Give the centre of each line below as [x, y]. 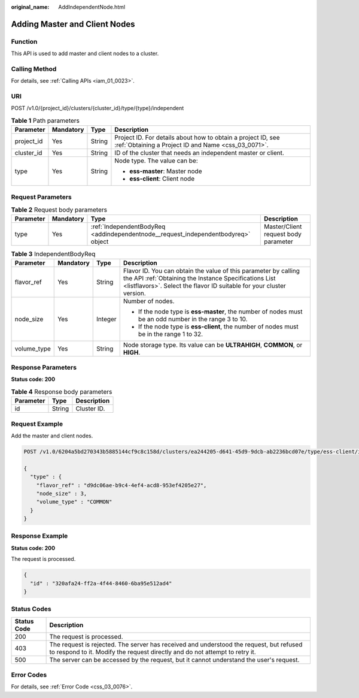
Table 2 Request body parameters [59, 210]
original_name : [30, 7]
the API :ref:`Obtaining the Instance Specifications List [199, 278]
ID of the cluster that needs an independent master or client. [199, 153]
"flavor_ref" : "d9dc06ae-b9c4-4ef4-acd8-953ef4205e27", [121, 485]
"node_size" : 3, [62, 493]
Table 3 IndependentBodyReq [53, 253]
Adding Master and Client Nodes [73, 24]
